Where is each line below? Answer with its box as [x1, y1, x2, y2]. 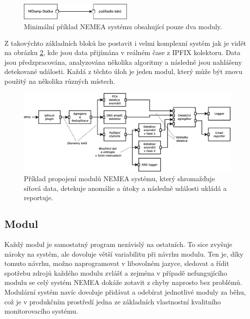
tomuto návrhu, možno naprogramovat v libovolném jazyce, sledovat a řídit [4, 258, 230, 268]
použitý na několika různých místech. [4, 75, 115, 86]
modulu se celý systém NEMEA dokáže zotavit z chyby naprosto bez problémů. [4, 277, 242, 287]
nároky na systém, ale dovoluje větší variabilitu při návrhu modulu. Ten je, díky [4, 248, 244, 259]
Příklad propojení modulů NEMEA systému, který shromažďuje [24, 173, 215, 184]
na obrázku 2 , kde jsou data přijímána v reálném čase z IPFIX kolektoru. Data [4, 47, 241, 57]
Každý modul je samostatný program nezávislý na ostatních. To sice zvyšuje [4, 239, 232, 249]
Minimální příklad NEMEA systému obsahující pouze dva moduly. [24, 21, 222, 31]
